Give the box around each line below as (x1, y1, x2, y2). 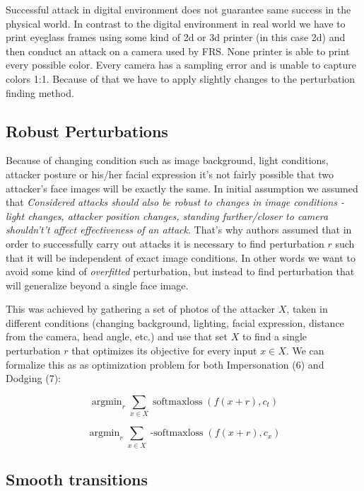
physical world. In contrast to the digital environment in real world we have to (6, 16, 346, 30)
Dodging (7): (6, 371, 61, 386)
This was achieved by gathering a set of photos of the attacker (6, 301, 276, 316)
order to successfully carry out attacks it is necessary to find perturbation (6, 236, 324, 250)
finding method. (6, 85, 74, 100)
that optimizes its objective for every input (71, 343, 257, 358)
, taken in (286, 301, 328, 316)
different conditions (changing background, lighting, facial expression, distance (6, 315, 344, 330)
